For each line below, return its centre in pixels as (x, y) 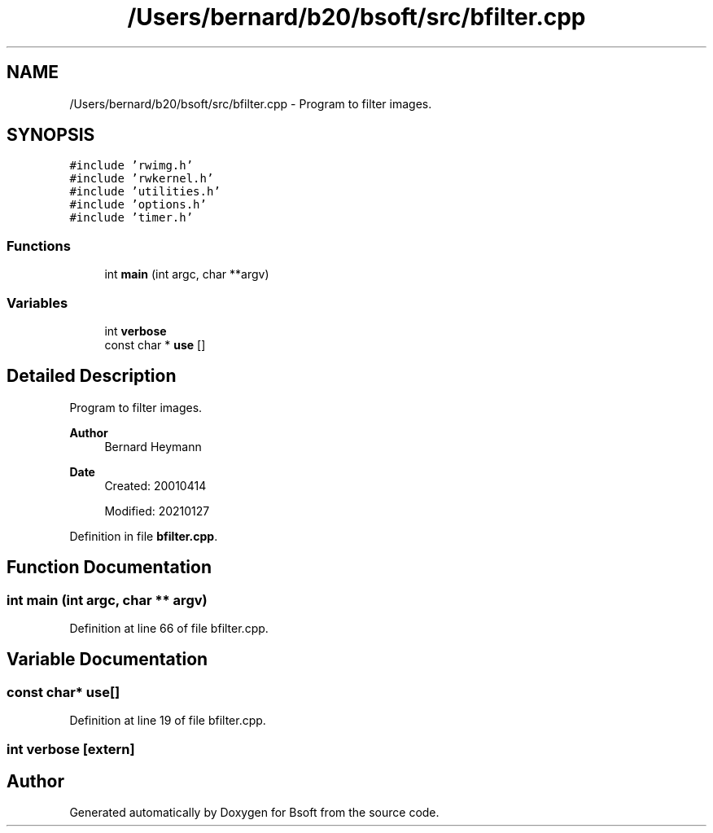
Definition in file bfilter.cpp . (144, 536)
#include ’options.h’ (138, 205)
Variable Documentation (107, 660)
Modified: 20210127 (157, 511)
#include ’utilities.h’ (145, 192)
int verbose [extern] (71, 749)
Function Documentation (109, 568)
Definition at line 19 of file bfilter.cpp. (168, 721)
